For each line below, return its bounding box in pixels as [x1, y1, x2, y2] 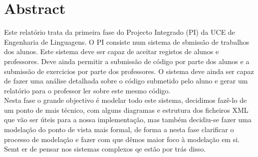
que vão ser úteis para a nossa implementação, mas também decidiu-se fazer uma [4, 114, 252, 125]
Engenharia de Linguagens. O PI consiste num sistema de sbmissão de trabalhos [4, 36, 250, 47]
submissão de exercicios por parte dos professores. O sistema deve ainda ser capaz [4, 66, 254, 76]
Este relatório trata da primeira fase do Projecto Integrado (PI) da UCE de [4, 27, 235, 37]
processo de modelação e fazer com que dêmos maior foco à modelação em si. [4, 134, 240, 144]
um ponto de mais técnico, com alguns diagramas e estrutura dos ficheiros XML [4, 104, 249, 115]
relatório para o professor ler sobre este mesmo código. [4, 85, 171, 95]
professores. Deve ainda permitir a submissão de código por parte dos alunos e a [4, 56, 250, 66]
